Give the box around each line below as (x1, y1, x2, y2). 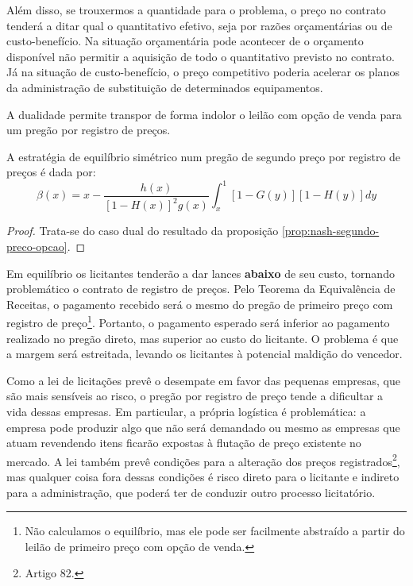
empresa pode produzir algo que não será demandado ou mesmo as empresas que (6, 418, 400, 435)
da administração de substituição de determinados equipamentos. (6, 79, 323, 95)
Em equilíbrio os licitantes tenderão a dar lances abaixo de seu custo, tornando (6, 264, 395, 281)
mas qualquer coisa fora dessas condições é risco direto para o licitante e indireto (6, 468, 399, 484)
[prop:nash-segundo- (281, 222, 380, 239)
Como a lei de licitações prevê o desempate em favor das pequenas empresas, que (6, 372, 400, 388)
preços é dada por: (6, 164, 96, 180)
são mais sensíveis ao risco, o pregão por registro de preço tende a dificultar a (6, 387, 384, 404)
